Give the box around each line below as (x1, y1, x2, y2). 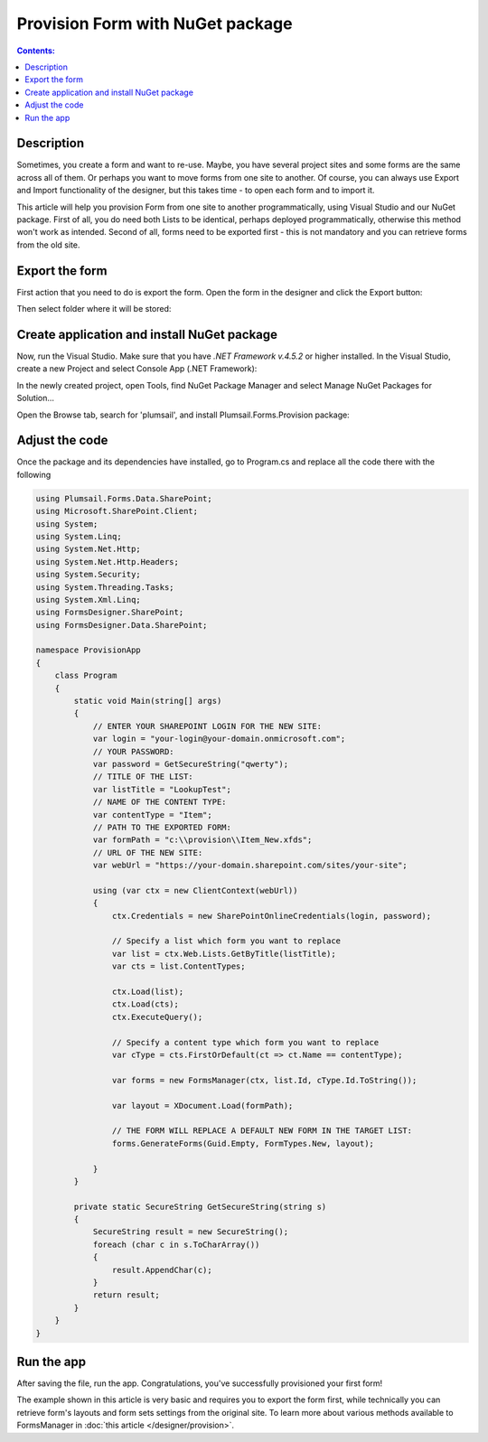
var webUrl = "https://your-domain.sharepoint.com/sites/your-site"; (92, 860, 408, 871)
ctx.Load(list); (111, 987, 184, 997)
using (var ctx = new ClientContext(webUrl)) (92, 885, 298, 895)
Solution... (16, 393, 54, 404)
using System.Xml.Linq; (35, 595, 142, 604)
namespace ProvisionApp (35, 645, 142, 655)
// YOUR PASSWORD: (92, 746, 175, 756)
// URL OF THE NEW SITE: (92, 847, 203, 857)
